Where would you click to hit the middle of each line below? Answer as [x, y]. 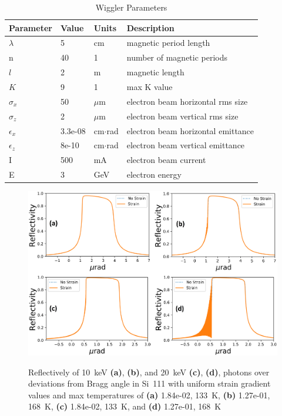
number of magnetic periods [177, 57]
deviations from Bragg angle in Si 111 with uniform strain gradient [150, 383]
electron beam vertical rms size [182, 116]
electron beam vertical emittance [186, 145]
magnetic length [155, 72]
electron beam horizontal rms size [187, 101]
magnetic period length [168, 43]
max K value [150, 86]
